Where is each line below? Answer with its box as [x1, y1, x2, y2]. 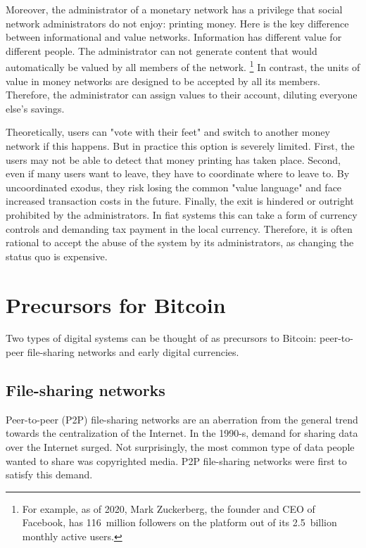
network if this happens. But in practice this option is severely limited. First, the [6, 139, 355, 153]
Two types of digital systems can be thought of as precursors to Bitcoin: [6, 331, 317, 345]
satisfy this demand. [6, 467, 93, 482]
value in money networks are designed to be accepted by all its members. [6, 73, 320, 88]
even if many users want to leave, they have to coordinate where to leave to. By [6, 166, 350, 181]
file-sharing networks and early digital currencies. [27, 345, 239, 359]
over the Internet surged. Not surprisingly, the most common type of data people [6, 440, 355, 454]
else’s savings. [6, 101, 65, 115]
